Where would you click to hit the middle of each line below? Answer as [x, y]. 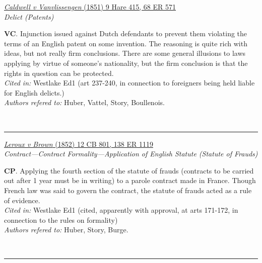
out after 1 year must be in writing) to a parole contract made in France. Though [130, 180]
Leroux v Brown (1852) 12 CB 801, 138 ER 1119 [79, 144]
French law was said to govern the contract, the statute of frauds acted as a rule [128, 190]
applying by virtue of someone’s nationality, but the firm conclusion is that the [126, 63]
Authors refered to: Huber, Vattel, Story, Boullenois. [84, 102]
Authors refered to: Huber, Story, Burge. [66, 230]
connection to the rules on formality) [61, 220]
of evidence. [22, 200]
